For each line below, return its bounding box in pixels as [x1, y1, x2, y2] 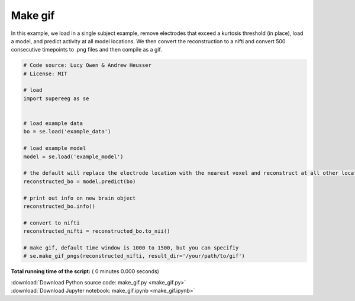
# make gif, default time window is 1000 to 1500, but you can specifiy [23, 244, 239, 251]
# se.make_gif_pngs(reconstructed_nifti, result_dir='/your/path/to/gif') [23, 252, 246, 260]
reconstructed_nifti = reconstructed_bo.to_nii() [23, 228, 170, 235]
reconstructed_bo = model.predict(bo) [23, 178, 136, 185]
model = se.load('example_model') [23, 153, 124, 160]
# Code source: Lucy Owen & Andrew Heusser [23, 62, 152, 69]
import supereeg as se [23, 95, 89, 102]
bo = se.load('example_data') [23, 128, 111, 135]
